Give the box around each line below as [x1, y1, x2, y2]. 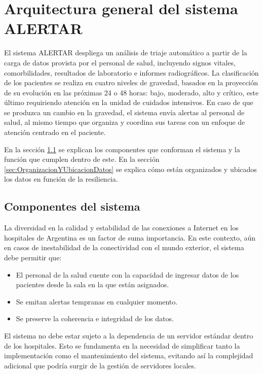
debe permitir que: [4, 252, 62, 263]
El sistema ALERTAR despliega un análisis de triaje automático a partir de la [4, 47, 247, 58]
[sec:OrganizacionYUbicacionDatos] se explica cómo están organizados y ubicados [4, 163, 257, 174]
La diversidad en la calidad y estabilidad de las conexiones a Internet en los [4, 222, 239, 233]
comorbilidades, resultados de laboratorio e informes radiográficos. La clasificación [4, 67, 259, 78]
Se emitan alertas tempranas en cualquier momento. [16, 296, 178, 307]
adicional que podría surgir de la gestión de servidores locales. [4, 360, 196, 370]
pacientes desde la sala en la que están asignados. [16, 279, 169, 290]
